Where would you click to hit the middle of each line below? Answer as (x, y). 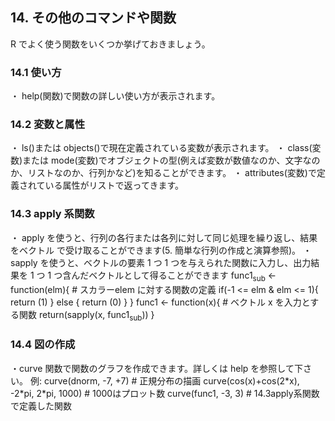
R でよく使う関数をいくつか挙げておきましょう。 (110, 44)
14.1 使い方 (36, 72)
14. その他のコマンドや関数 (93, 18)
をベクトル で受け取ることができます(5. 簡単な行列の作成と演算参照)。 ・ (161, 250)
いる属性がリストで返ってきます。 (114, 185)
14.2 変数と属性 (48, 125)
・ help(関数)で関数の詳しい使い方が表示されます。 (115, 96)
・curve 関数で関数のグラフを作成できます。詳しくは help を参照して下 (156, 368)
